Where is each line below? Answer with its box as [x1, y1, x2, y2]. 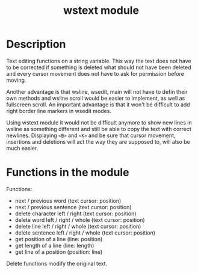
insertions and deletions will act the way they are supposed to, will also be [6, 138, 191, 145]
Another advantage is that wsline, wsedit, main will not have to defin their [6, 88, 188, 95]
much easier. [6, 144, 39, 152]
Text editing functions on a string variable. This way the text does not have [6, 57, 191, 64]
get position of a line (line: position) [14, 235, 103, 242]
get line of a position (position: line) [14, 248, 103, 256]
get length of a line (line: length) [14, 242, 94, 249]
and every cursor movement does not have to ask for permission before [6, 70, 185, 77]
